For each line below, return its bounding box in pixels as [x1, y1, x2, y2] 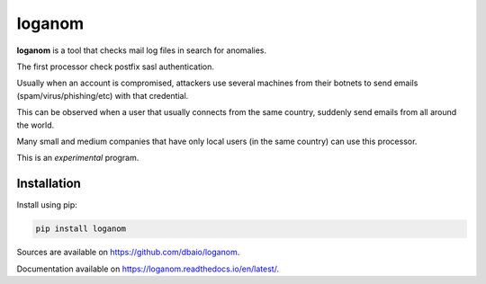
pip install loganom [35, 224, 126, 234]
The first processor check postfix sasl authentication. [16, 61, 215, 72]
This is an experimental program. [16, 153, 139, 164]
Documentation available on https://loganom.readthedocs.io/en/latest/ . [16, 263, 279, 274]
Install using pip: [16, 200, 78, 210]
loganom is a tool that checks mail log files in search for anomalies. [16, 45, 267, 56]
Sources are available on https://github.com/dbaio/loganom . [16, 247, 240, 258]
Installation [16, 176, 81, 191]
